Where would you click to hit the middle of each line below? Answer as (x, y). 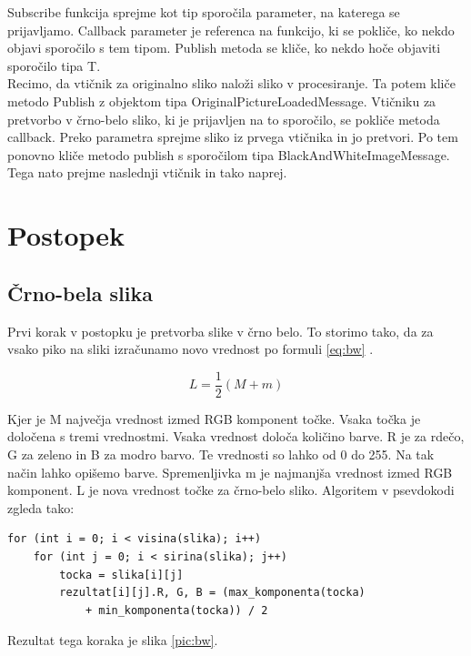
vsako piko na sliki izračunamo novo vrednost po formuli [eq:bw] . (190, 349)
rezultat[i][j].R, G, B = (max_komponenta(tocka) (212, 593)
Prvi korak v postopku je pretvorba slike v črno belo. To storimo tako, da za (220, 331)
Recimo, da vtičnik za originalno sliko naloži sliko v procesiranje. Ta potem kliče (231, 83)
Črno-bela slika (80, 293)
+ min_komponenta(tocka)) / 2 (176, 610)
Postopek (66, 235)
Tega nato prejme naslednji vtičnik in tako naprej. (147, 172)
